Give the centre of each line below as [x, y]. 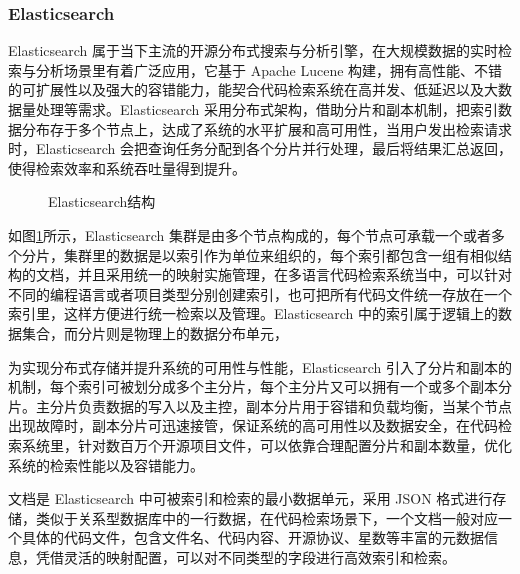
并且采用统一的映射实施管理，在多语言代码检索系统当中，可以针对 [294, 274]
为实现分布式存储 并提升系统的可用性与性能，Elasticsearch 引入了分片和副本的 [260, 366]
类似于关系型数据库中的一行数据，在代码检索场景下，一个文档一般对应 [266, 517]
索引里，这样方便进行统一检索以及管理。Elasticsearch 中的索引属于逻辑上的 [253, 313]
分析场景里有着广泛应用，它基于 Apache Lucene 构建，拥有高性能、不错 [269, 69]
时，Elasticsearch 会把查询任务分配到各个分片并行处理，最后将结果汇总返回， [260, 148]
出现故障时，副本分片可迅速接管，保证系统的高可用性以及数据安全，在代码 [253, 425]
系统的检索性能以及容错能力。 [106, 464]
